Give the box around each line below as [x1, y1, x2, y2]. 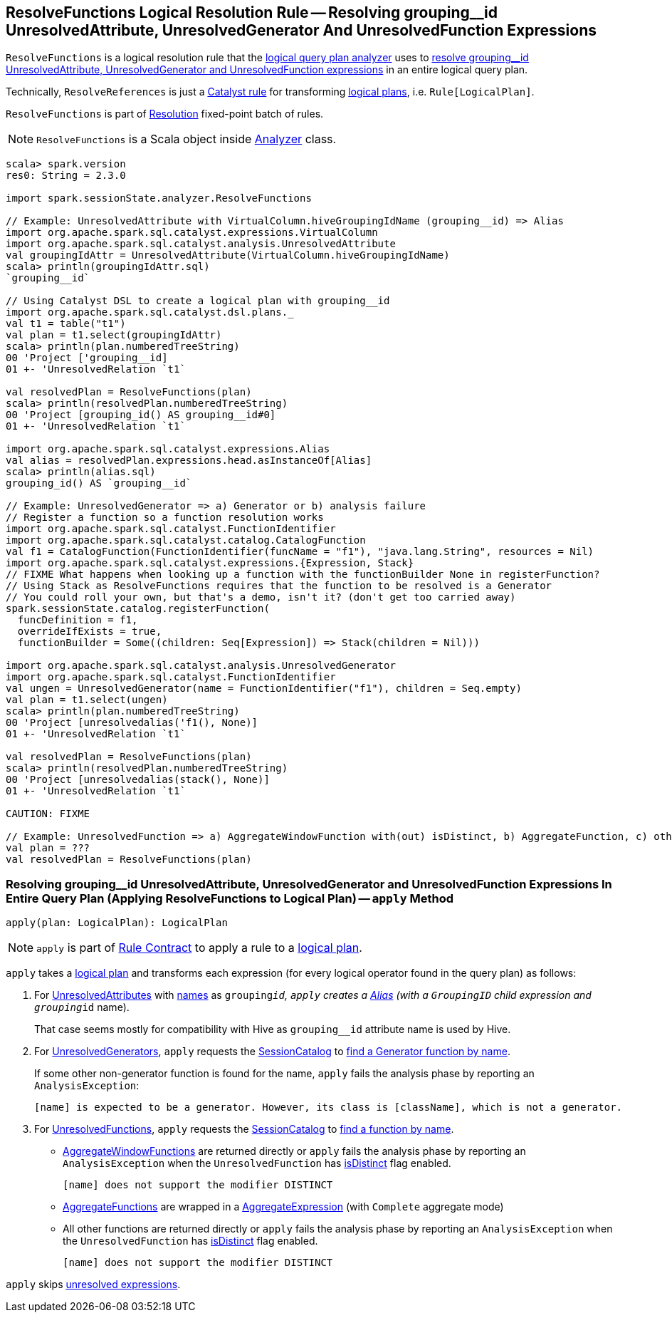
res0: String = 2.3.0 [6, 170, 126, 182]
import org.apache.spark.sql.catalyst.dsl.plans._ [6, 306, 294, 318]
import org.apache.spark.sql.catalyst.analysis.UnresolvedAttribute [6, 238, 396, 250]
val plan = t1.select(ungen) [6, 694, 168, 706]
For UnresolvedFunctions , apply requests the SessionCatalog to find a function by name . [34, 1123, 454, 1136]
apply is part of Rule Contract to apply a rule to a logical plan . [36, 940, 362, 955]
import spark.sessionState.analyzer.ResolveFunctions [6, 192, 312, 204]
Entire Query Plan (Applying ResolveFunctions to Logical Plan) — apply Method [6, 891, 454, 906]
